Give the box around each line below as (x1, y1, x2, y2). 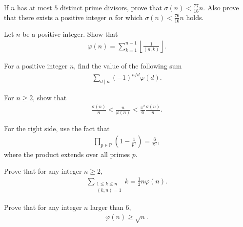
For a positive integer (4, 61, 68, 71)
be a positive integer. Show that (22, 28, 118, 39)
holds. (186, 12, 204, 22)
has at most (17, 2, 52, 12)
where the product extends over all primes (4, 149, 130, 159)
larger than (90, 202, 123, 212)
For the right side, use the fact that (4, 123, 110, 134)
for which (115, 12, 143, 22)
